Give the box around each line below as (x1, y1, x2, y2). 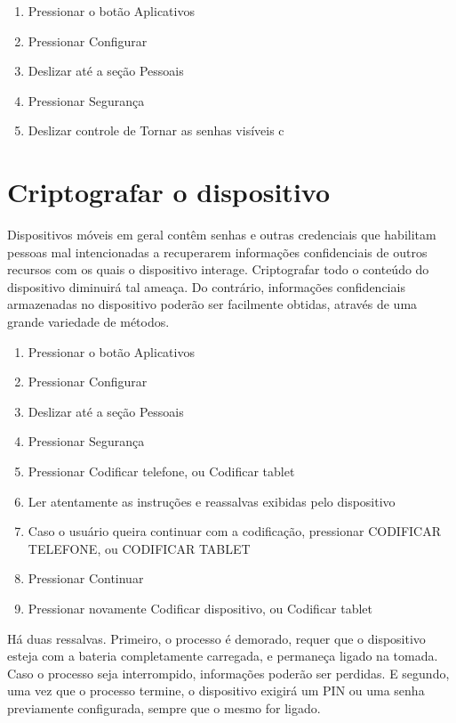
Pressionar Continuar (28, 569, 144, 588)
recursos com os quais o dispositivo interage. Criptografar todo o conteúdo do (7, 260, 429, 279)
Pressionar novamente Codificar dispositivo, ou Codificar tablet (28, 599, 373, 617)
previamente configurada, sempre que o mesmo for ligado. (7, 698, 321, 717)
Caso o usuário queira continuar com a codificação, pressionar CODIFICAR (28, 522, 442, 540)
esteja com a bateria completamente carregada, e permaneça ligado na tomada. (7, 646, 438, 665)
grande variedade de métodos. (7, 313, 170, 331)
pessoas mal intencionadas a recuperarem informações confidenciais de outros (7, 242, 428, 261)
